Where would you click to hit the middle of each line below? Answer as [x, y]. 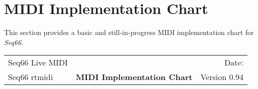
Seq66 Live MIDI [38, 62]
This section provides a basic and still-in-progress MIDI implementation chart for [129, 32]
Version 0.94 [222, 77]
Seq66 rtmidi [31, 77]
